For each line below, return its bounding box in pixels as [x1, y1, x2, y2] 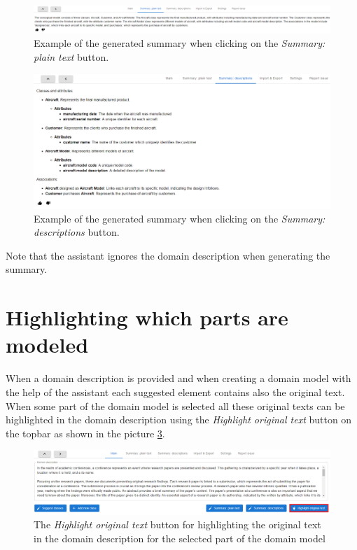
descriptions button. [34, 225, 120, 239]
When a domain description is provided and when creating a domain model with [6, 371, 351, 386]
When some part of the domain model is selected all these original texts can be [6, 398, 345, 413]
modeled [6, 330, 89, 359]
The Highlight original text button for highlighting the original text [34, 517, 321, 532]
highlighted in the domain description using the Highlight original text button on [6, 412, 352, 427]
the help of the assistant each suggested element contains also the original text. [6, 384, 345, 399]
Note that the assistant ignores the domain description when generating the [6, 248, 330, 262]
